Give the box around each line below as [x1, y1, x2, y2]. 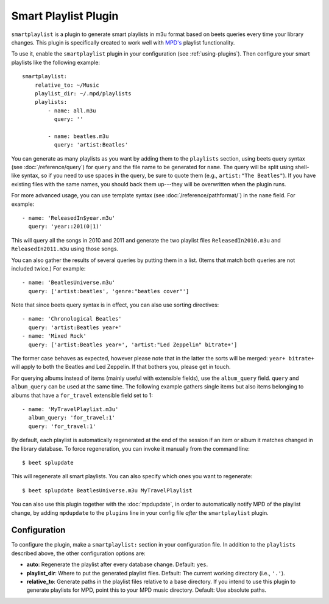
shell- [294, 164, 310, 171]
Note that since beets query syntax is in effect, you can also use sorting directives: [11, 301, 219, 308]
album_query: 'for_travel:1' [28, 414, 116, 421]
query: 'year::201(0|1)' [28, 223, 103, 230]
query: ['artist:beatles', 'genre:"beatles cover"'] [28, 288, 189, 294]
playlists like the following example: [11, 59, 101, 66]
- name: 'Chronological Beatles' [22, 315, 122, 322]
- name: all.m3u [48, 107, 96, 114]
